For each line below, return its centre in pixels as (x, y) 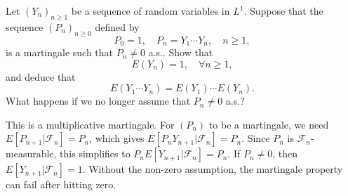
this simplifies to (95, 153)
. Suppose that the (283, 11)
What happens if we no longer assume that (98, 101)
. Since (256, 138)
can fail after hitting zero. (61, 184)
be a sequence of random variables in (150, 11)
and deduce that (41, 76)
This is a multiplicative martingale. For (90, 124)
